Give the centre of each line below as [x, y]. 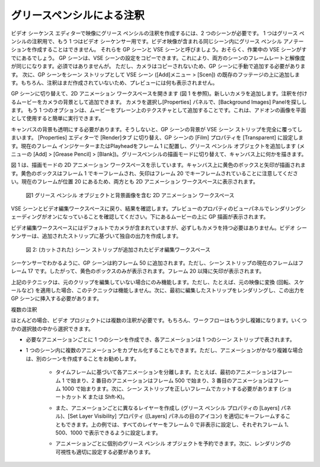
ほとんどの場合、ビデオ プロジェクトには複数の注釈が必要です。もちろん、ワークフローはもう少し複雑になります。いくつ [159, 320]
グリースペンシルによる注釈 [78, 15]
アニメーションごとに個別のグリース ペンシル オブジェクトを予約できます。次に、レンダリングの [173, 443]
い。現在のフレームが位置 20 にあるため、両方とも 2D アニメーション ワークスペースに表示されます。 [135, 182]
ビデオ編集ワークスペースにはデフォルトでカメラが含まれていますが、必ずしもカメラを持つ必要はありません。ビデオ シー [159, 227]
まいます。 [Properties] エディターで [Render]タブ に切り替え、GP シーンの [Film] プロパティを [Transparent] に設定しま [157, 138]
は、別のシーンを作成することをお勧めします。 [82, 359]
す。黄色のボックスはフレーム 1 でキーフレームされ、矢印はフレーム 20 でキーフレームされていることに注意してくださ [155, 173]
